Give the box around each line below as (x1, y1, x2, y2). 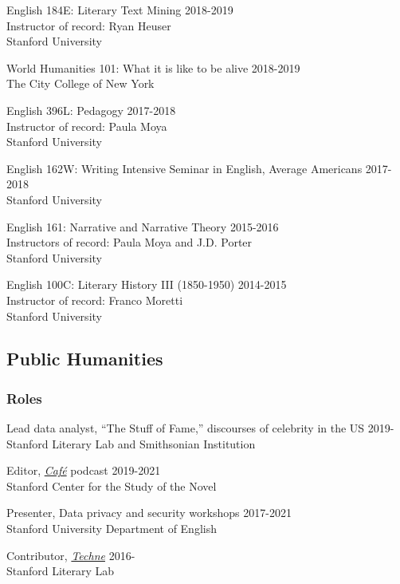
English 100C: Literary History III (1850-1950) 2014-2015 (6, 276, 287, 293)
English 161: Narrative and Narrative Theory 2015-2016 (6, 218, 279, 235)
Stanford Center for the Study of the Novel (6, 477, 217, 494)
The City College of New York (6, 75, 155, 92)
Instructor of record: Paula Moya (6, 117, 167, 134)
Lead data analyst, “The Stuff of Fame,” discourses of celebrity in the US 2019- (6, 420, 394, 436)
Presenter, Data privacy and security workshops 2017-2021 (6, 504, 292, 521)
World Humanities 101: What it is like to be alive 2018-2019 (6, 59, 300, 76)
